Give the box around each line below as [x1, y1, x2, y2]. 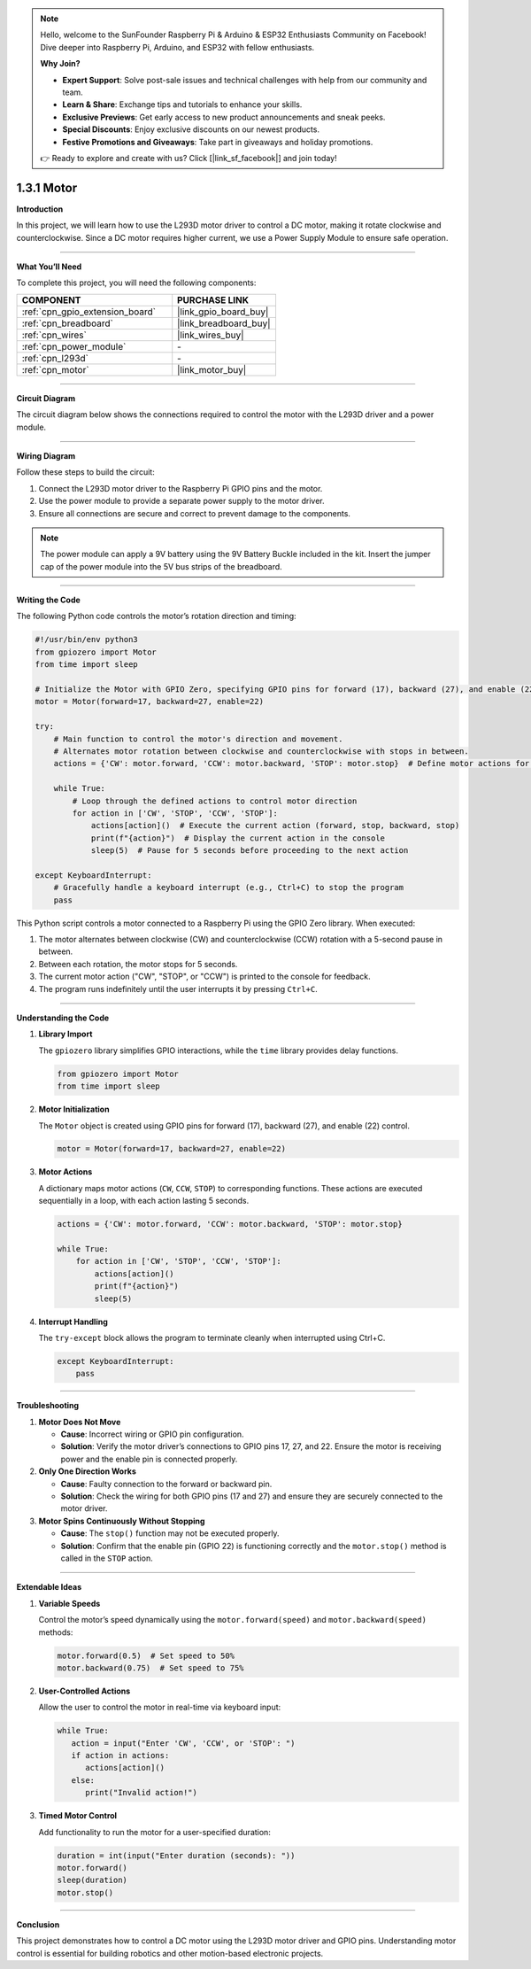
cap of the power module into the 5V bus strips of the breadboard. [40, 561, 282, 571]
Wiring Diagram [16, 450, 76, 461]
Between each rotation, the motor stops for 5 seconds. [38, 958, 238, 969]
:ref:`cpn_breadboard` [21, 317, 114, 329]
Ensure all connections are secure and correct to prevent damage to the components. [38, 508, 351, 518]
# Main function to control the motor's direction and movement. [53, 733, 343, 744]
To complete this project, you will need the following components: [16, 277, 257, 288]
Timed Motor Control [38, 1810, 118, 1821]
